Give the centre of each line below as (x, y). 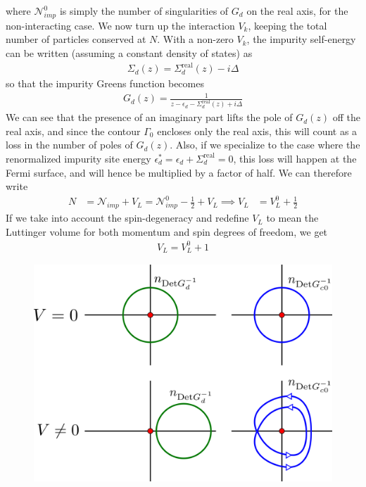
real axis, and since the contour (73, 131)
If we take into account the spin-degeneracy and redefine (127, 218)
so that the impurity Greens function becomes (105, 83)
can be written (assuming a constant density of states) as (129, 52)
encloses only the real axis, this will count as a (257, 131)
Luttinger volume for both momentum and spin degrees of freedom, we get (167, 231)
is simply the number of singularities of (144, 11)
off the (346, 117)
